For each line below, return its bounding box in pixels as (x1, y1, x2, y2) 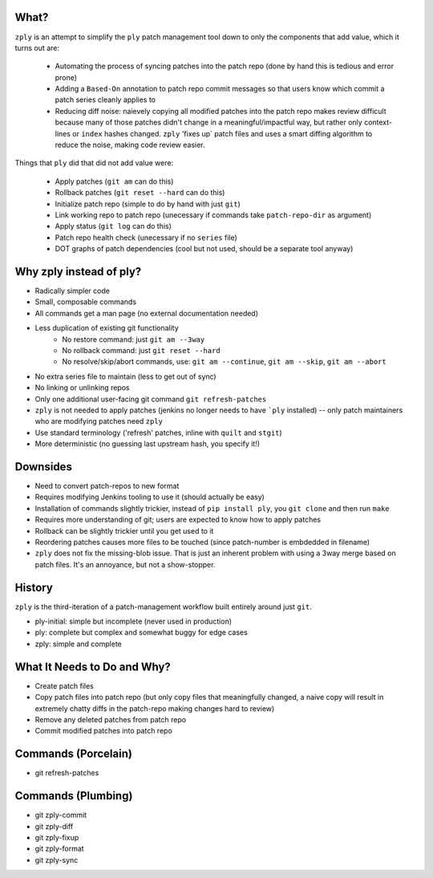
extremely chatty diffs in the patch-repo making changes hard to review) (34, 703, 275, 713)
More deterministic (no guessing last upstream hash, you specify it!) (34, 439, 261, 449)
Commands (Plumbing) (14, 789, 133, 803)
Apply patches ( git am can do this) (55, 177, 174, 186)
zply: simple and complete (34, 639, 122, 648)
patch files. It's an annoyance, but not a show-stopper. (34, 559, 216, 569)
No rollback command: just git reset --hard (62, 346, 221, 356)
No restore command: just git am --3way (62, 334, 205, 344)
